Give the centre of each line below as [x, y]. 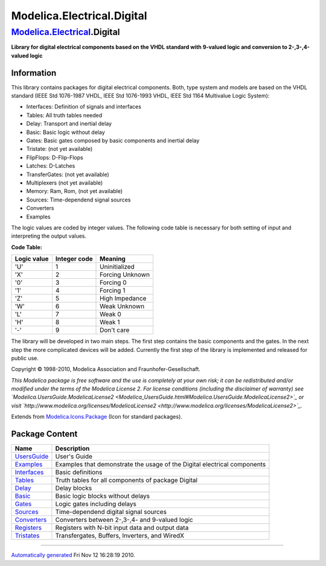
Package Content [44, 434]
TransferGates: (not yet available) [68, 174]
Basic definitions [79, 472]
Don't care [115, 330]
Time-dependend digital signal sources [111, 512]
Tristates [27, 536]
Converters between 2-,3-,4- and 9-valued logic [124, 520]
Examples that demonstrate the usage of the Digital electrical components [161, 465]
